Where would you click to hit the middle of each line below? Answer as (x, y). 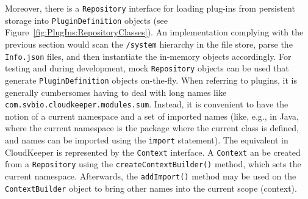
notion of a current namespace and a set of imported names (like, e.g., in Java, (152, 116)
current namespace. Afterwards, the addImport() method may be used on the (151, 175)
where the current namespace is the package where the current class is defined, (152, 128)
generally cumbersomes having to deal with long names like (116, 92)
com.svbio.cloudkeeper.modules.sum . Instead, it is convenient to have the (147, 104)
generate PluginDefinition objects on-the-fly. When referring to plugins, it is (151, 80)
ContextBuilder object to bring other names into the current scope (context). (151, 188)
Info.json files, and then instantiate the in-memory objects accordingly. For (148, 56)
